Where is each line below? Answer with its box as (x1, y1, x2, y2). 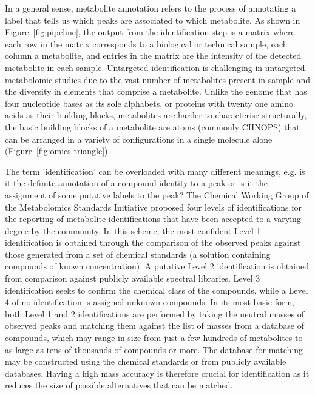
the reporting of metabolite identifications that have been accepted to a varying (5, 212, 301, 225)
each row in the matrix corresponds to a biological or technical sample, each (5, 37, 288, 50)
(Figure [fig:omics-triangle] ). (5, 144, 110, 157)
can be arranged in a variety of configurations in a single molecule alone (5, 132, 273, 145)
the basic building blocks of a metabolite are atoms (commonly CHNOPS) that (5, 120, 300, 133)
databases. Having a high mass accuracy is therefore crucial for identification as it (5, 366, 310, 379)
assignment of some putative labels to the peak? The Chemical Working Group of (5, 188, 309, 201)
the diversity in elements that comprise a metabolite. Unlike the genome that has (5, 85, 307, 98)
